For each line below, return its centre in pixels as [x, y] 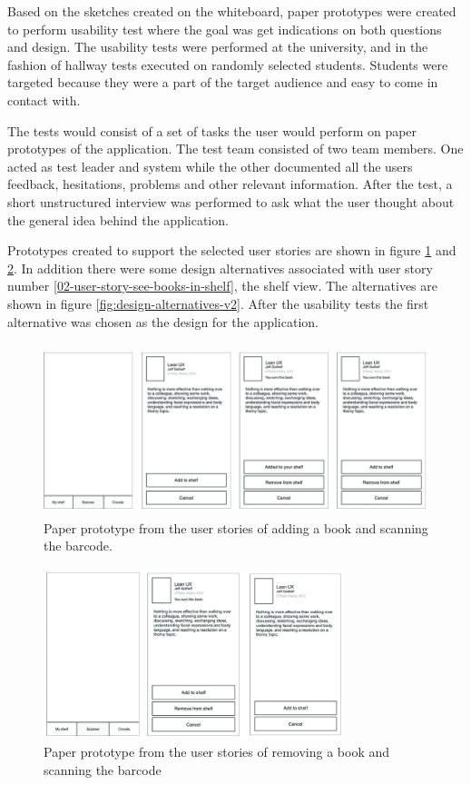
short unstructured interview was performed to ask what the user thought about [231, 201]
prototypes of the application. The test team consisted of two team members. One [235, 149]
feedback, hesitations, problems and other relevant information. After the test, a [230, 184]
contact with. [44, 99]
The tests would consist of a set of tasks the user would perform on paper [212, 130]
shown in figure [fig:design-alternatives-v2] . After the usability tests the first [218, 303]
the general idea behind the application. [118, 219]
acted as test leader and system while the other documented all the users [210, 166]
